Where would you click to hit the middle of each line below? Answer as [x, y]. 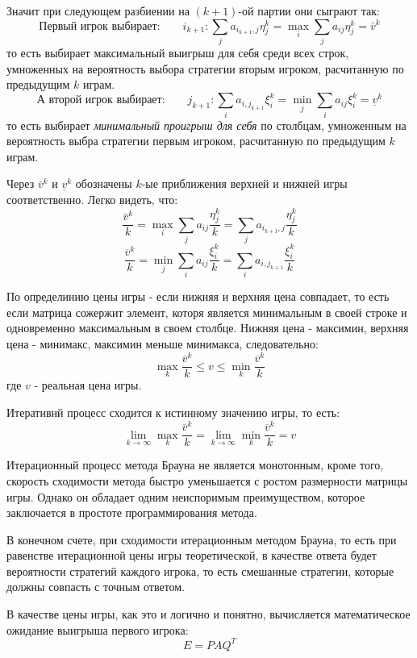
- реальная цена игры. [88, 385]
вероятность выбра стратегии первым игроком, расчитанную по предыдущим [196, 141]
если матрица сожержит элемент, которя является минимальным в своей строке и [207, 312]
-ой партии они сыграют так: [309, 10]
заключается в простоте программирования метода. [132, 512]
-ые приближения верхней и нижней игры [244, 183]
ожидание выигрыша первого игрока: [98, 629]
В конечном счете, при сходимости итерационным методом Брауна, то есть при [202, 539]
